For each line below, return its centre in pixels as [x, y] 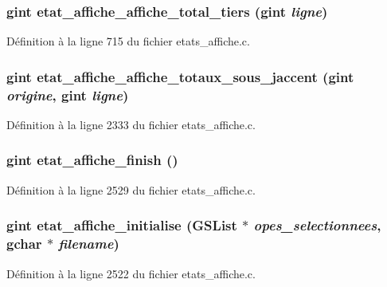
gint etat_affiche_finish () [92, 160]
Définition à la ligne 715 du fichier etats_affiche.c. [128, 41]
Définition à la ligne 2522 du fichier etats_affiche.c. [131, 273]
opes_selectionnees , [317, 225]
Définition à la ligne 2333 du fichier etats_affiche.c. [131, 124]
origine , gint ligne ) [68, 94]
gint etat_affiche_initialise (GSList [122, 225]
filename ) [89, 244]
